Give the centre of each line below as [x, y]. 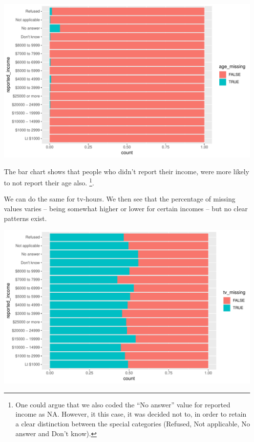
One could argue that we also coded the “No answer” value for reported [123, 404]
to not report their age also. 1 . [49, 182]
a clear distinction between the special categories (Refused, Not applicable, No [133, 423]
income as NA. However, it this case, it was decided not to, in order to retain [131, 414]
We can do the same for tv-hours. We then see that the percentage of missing [120, 199]
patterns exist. [25, 218]
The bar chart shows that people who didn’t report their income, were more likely [127, 171]
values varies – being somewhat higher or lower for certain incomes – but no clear [126, 209]
